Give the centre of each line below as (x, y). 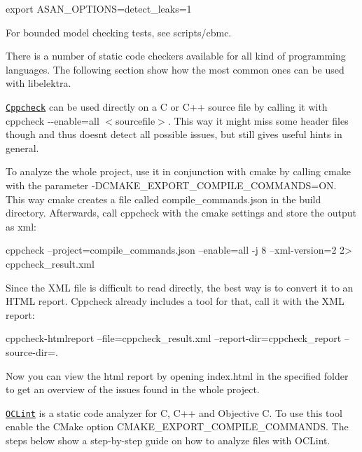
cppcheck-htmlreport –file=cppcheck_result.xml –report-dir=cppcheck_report (174, 338)
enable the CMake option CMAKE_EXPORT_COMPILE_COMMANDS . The (177, 426)
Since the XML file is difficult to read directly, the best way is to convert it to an (180, 287)
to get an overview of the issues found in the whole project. (133, 389)
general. (22, 148)
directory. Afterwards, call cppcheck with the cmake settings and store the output (181, 213)
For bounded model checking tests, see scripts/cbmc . (119, 32)
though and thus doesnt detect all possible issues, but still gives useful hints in (174, 134)
